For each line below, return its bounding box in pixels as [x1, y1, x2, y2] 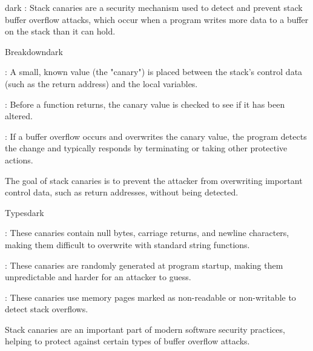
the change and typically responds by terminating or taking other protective [5, 142, 288, 154]
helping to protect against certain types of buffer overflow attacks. [5, 335, 250, 347]
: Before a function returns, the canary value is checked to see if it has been [5, 97, 285, 110]
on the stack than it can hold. [5, 25, 116, 38]
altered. [5, 110, 33, 122]
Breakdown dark [5, 45, 63, 57]
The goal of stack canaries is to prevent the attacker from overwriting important [5, 174, 303, 186]
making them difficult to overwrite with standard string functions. [5, 238, 250, 251]
